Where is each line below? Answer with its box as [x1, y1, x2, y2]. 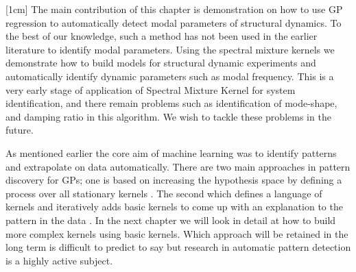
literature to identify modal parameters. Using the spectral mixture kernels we [5, 42, 335, 56]
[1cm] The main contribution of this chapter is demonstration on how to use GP [5, 2, 343, 16]
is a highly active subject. [5, 253, 113, 267]
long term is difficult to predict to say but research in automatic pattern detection [5, 240, 351, 254]
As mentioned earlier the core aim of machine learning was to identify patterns [5, 145, 337, 160]
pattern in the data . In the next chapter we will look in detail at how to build [5, 212, 336, 227]
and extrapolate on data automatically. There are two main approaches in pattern [5, 159, 351, 173]
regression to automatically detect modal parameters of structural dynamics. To [5, 15, 342, 29]
